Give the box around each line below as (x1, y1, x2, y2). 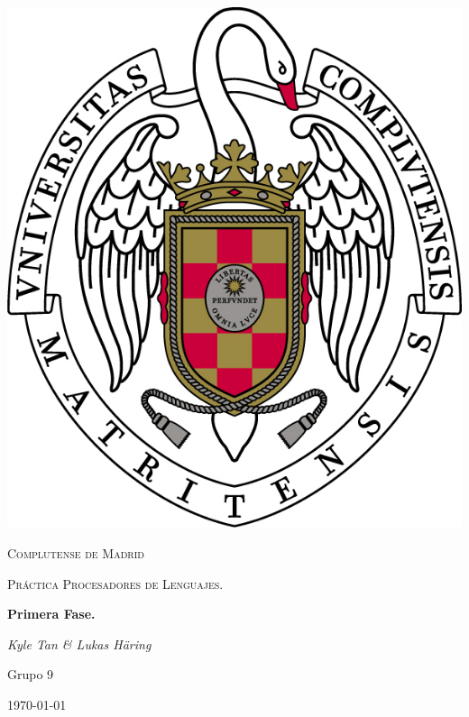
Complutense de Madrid (7, 543, 144, 562)
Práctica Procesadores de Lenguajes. (7, 574, 224, 593)
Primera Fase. (7, 604, 96, 623)
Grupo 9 (7, 665, 54, 684)
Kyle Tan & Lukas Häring (7, 634, 152, 653)
